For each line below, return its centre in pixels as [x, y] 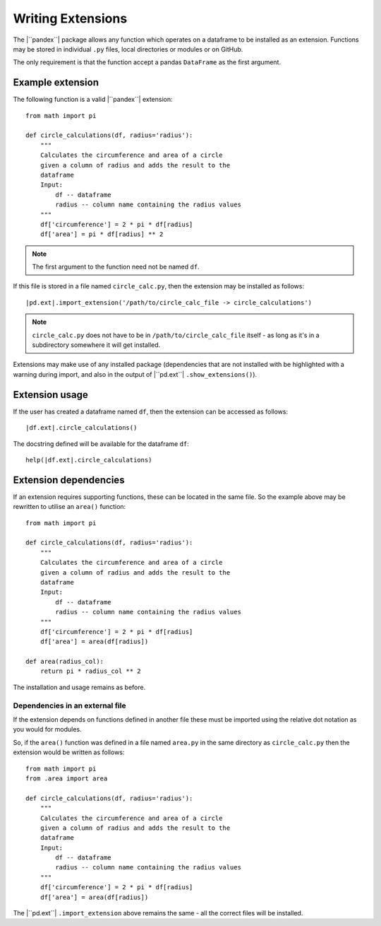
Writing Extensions [70, 18]
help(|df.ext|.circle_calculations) [89, 460]
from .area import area [67, 778]
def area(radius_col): [65, 662]
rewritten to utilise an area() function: [69, 507]
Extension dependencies [69, 480]
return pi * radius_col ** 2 [90, 671]
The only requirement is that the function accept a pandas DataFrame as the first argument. [147, 62]
